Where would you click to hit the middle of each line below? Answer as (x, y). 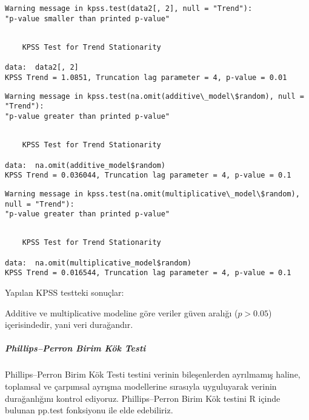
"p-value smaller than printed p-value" (88, 18)
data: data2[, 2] (42, 68)
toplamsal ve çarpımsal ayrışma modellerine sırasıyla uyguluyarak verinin (141, 386)
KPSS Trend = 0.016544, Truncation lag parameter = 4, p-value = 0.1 (148, 273)
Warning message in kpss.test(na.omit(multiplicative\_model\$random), (152, 194)
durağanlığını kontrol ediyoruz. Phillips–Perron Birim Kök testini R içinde (143, 398)
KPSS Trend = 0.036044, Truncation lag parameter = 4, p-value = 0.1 (148, 175)
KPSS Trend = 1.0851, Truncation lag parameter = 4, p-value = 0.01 (146, 77)
